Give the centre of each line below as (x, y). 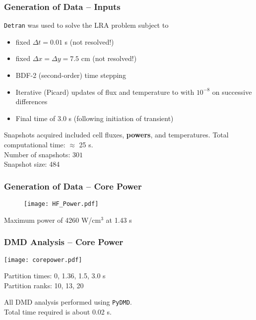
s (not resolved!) (89, 41)
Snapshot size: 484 (32, 164)
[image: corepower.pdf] (43, 260)
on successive (232, 92)
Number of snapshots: (37, 154)
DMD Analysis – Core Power (64, 242)
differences (32, 101)
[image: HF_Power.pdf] (61, 204)
